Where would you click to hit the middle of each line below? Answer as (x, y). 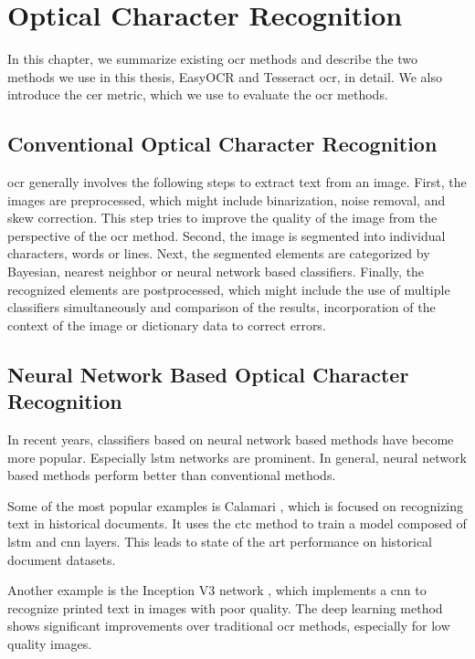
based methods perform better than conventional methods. (172, 475)
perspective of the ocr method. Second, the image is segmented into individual (227, 235)
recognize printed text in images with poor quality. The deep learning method (225, 607)
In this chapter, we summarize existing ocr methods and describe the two (212, 59)
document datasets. (62, 559)
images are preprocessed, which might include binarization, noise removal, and (227, 199)
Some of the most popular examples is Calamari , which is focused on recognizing (236, 505)
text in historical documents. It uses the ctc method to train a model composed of (237, 523)
